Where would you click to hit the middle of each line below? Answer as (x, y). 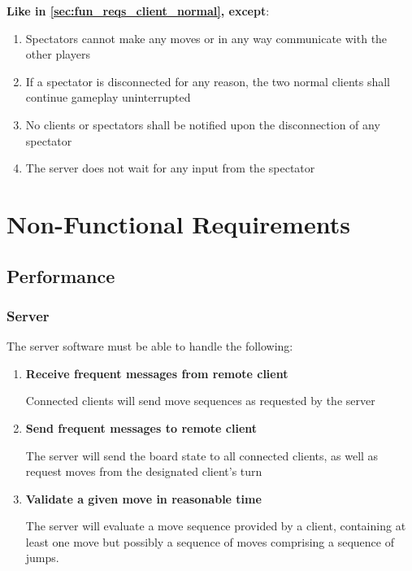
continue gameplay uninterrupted (108, 97)
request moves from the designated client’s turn (144, 471)
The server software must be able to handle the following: (150, 346)
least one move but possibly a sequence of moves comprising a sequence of (210, 541)
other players (58, 54)
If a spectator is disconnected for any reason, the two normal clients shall (208, 81)
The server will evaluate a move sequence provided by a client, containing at (216, 526)
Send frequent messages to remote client (141, 427)
